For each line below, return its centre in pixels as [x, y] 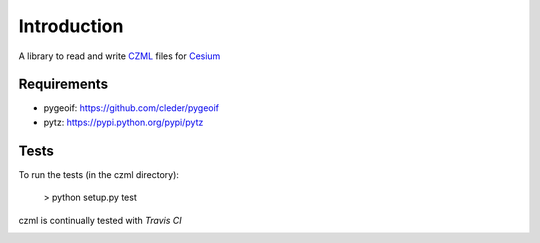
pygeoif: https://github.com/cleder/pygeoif [131, 108]
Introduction [71, 26]
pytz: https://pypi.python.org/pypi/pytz [123, 122]
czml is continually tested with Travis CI [100, 220]
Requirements [63, 84]
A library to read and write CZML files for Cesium [119, 56]
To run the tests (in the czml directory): [99, 174]
